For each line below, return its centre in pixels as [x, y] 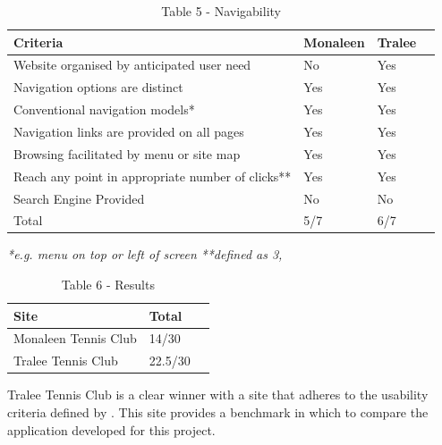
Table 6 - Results [108, 285]
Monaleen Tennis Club [75, 338]
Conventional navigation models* [104, 109]
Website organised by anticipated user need [132, 65]
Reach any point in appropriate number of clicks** [153, 176]
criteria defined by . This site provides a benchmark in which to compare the [218, 412]
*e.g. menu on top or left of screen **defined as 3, [145, 254]
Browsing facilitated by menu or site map [127, 153]
